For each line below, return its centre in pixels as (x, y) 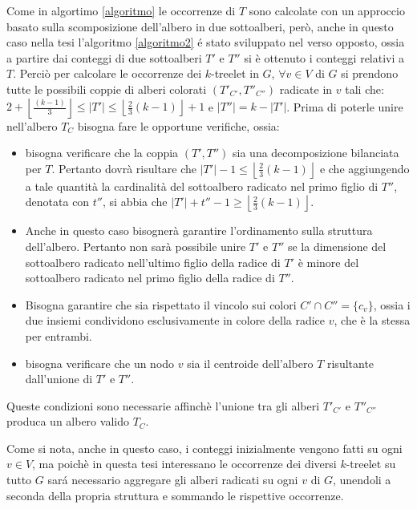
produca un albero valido (68, 421)
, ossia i (392, 304)
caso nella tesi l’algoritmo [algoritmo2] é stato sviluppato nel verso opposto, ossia (206, 42)
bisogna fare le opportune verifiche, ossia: (178, 125)
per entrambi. (59, 335)
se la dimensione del (337, 246)
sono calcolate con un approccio (327, 10)
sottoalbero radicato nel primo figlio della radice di (150, 278)
